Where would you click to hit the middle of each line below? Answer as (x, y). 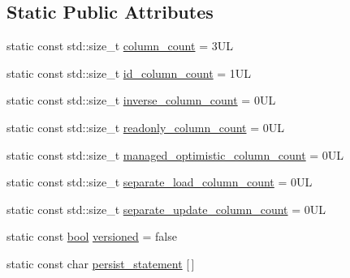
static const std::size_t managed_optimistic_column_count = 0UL (175, 154)
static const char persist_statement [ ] (101, 263)
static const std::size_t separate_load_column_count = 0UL (160, 182)
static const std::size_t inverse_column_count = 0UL (141, 100)
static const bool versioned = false (92, 236)
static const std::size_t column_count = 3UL (120, 46)
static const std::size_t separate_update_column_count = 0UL (166, 209)
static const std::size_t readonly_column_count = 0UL (145, 127)
